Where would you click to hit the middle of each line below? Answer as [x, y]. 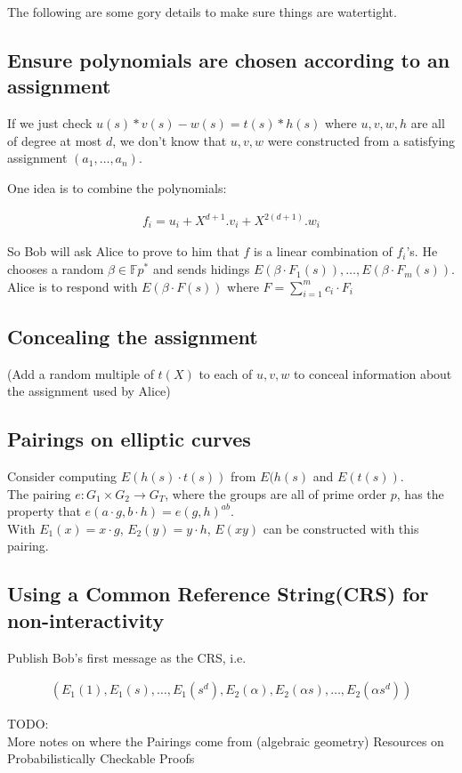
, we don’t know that [170, 140]
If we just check [50, 123]
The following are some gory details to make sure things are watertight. [202, 12]
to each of [226, 373]
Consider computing [62, 476]
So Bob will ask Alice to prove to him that [123, 251]
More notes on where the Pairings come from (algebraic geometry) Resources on [226, 741]
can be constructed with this [341, 528]
